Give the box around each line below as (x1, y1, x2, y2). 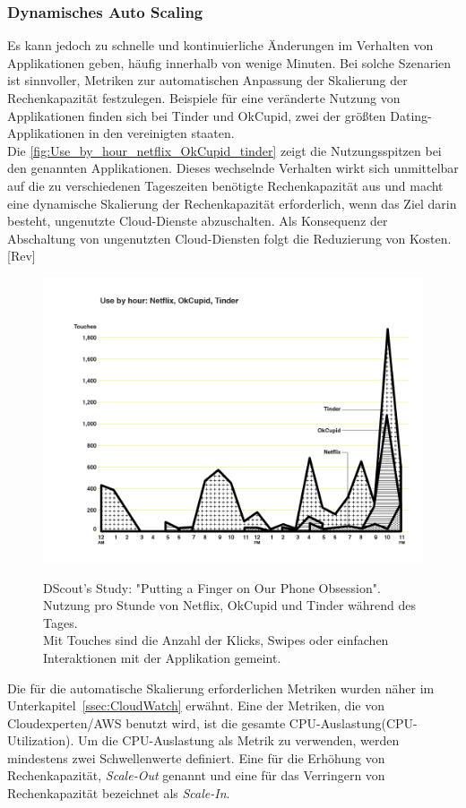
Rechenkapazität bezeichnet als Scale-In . (7, 784, 230, 803)
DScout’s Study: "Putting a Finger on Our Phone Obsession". (43, 578, 381, 597)
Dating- (390, 106, 432, 125)
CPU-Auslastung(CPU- (289, 713, 418, 732)
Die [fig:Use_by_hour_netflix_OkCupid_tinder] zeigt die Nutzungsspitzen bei (7, 141, 442, 159)
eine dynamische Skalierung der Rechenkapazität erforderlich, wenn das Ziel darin (7, 193, 457, 212)
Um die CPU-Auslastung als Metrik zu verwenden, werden (77, 731, 400, 750)
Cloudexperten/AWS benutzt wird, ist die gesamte (7, 713, 286, 732)
